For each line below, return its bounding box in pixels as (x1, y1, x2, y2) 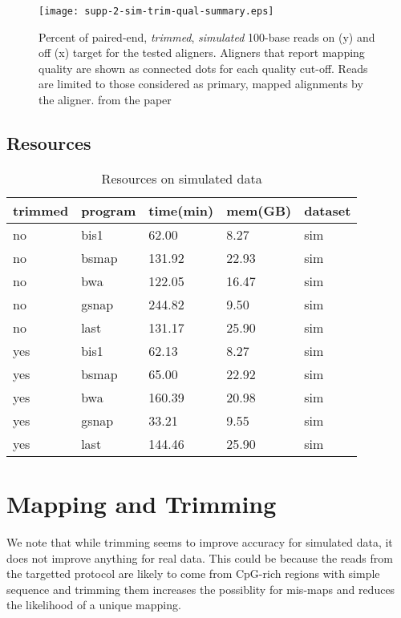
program (81, 200, 136, 220)
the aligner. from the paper (38, 91, 172, 108)
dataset (304, 200, 351, 220)
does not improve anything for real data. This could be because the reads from (6, 549, 393, 566)
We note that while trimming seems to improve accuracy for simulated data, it (6, 533, 393, 550)
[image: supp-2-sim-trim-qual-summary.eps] (38, 6, 274, 17)
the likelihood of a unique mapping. (6, 596, 181, 613)
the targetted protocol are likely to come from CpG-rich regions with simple (6, 565, 380, 582)
